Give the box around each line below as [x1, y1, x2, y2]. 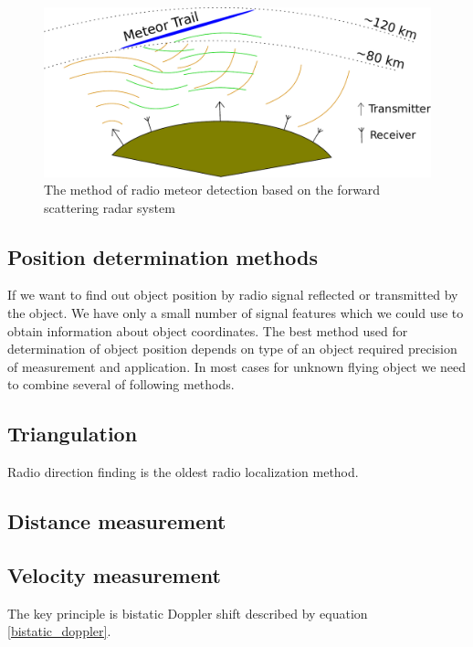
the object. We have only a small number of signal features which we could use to [7, 303, 464, 323]
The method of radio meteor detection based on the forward [44, 180, 381, 199]
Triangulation [7, 419, 138, 448]
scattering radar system [44, 197, 175, 217]
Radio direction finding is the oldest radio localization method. [7, 462, 359, 482]
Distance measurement [7, 507, 226, 536]
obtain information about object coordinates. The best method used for [7, 321, 408, 340]
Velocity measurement [7, 561, 221, 589]
